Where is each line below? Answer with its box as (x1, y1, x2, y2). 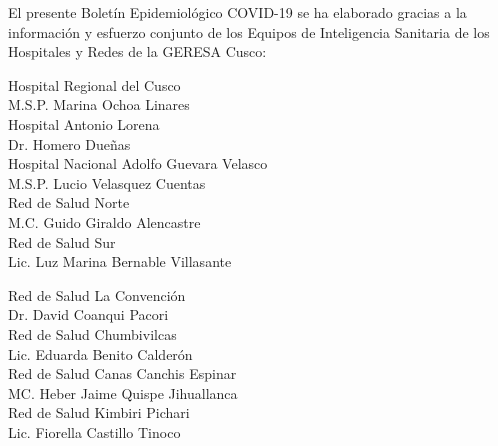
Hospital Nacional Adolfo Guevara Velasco (8, 153, 268, 174)
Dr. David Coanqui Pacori (8, 304, 169, 325)
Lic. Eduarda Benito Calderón (8, 343, 193, 364)
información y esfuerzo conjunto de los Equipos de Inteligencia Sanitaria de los (8, 21, 490, 42)
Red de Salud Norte (8, 192, 130, 213)
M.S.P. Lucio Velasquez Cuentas (8, 172, 206, 193)
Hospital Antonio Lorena (8, 113, 160, 134)
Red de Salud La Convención (8, 284, 186, 305)
